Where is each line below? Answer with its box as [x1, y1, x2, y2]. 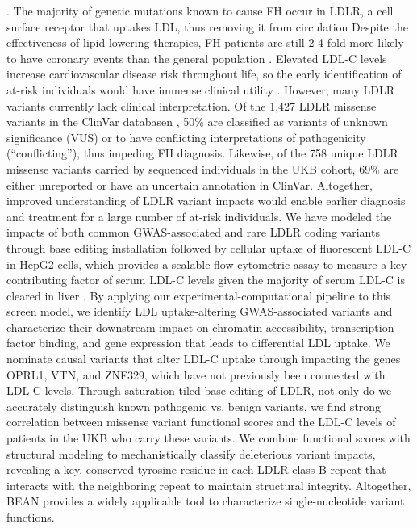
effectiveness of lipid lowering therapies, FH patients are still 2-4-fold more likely [6, 34, 404, 51]
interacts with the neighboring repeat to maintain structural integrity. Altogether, [6, 476, 411, 493]
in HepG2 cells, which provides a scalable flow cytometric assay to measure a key [6, 255, 407, 272]
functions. [6, 509, 55, 525]
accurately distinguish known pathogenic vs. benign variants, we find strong [6, 397, 382, 414]
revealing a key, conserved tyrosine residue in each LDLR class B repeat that [6, 461, 386, 478]
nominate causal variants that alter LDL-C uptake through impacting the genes [6, 350, 401, 367]
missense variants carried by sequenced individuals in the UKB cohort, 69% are [6, 160, 399, 177]
